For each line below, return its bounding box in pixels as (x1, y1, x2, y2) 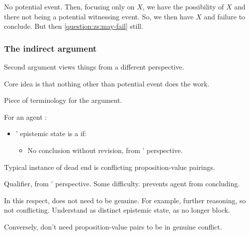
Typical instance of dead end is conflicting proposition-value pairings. (4, 161, 215, 172)
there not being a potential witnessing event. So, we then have (4, 11, 194, 21)
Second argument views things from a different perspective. (4, 62, 184, 72)
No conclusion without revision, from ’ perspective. (27, 145, 183, 155)
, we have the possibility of (142, 1, 224, 11)
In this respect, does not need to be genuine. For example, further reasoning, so (4, 195, 246, 205)
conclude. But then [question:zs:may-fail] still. (4, 21, 144, 31)
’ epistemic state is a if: (15, 128, 86, 139)
